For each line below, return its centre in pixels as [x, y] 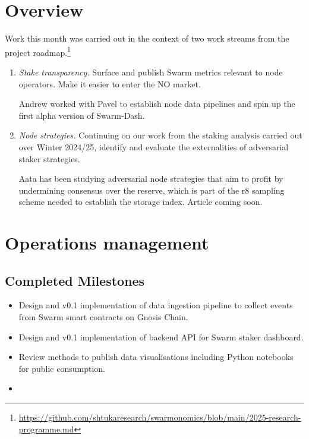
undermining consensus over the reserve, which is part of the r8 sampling [152, 190]
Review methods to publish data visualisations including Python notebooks [156, 357]
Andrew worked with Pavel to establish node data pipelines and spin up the [157, 104]
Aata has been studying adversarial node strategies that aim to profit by [151, 179]
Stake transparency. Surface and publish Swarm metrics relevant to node [151, 72]
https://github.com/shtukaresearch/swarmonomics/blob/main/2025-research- [160, 417]
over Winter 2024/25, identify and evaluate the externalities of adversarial [154, 146]
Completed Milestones [75, 280]
